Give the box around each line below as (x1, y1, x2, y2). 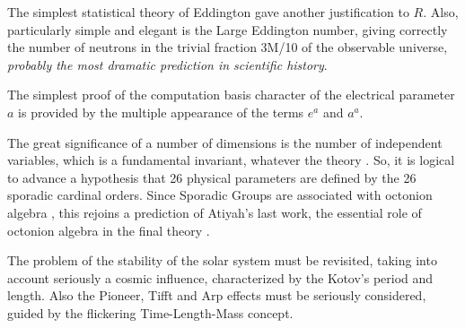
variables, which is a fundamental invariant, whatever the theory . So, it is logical (7, 151, 455, 169)
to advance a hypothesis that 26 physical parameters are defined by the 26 (7, 168, 417, 186)
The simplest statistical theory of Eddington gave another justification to (7, 3, 409, 21)
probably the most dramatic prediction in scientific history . (7, 55, 328, 73)
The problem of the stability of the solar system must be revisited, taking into (7, 251, 437, 270)
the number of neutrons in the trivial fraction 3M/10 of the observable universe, (7, 38, 448, 56)
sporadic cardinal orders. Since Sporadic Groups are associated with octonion (7, 186, 433, 204)
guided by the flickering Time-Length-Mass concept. (7, 303, 294, 322)
